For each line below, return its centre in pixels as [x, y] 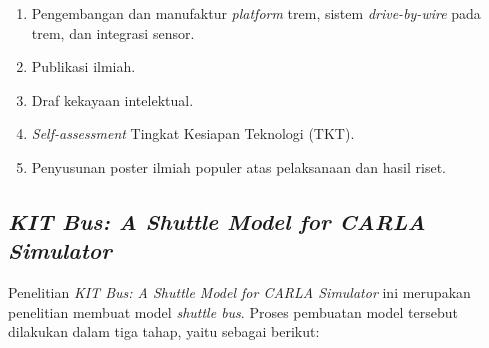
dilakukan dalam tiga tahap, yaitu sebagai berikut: [164, 331]
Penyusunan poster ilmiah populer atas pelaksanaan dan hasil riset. [239, 166]
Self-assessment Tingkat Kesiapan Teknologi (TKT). [193, 133]
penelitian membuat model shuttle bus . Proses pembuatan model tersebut [233, 311]
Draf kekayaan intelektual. [112, 99]
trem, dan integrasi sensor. [113, 32]
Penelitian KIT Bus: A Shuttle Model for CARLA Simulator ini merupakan [239, 292]
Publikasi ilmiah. [83, 66]
